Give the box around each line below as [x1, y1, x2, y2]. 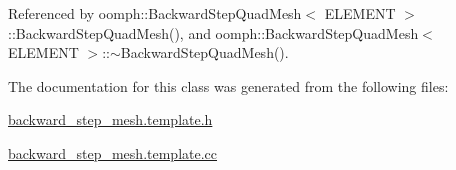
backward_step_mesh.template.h [8, 109, 213, 130]
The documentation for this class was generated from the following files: [8, 75, 449, 96]
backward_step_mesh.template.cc [8, 142, 218, 163]
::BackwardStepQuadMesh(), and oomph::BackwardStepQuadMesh [8, 22, 419, 43]
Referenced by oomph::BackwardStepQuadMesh [8, 3, 302, 23]
